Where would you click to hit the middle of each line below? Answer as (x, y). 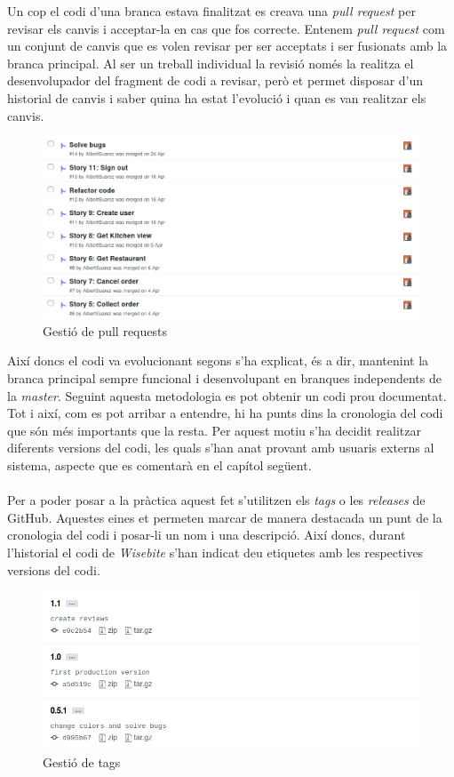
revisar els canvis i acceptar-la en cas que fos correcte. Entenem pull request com (226, 28)
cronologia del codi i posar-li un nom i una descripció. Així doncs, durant (207, 535)
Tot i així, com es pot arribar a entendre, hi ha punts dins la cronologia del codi (225, 413)
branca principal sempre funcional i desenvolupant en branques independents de (224, 378)
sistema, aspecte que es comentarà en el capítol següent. (159, 465)
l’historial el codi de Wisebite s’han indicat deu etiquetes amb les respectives (215, 552)
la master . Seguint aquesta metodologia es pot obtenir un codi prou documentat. (227, 395)
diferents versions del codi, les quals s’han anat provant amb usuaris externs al (221, 448)
